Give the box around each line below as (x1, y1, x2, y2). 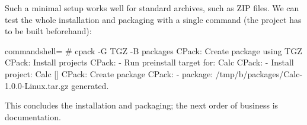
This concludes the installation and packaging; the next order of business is (5, 99, 279, 111)
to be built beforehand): (5, 25, 92, 37)
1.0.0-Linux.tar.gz (5, 79, 69, 91)
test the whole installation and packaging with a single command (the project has (5, 13, 302, 25)
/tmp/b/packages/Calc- (215, 67, 303, 80)
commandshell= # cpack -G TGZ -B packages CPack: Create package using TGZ (5, 44, 302, 57)
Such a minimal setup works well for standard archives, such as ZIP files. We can (5, 2, 299, 14)
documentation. (5, 110, 61, 123)
